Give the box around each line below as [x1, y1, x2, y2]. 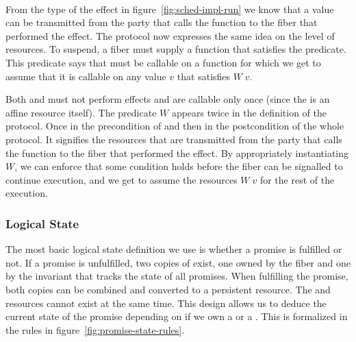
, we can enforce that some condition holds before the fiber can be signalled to [14, 159, 343, 173]
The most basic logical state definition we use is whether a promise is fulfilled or [5, 242, 342, 256]
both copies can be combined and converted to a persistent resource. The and [5, 282, 331, 296]
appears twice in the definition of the [171, 105, 327, 119]
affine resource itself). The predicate [5, 105, 157, 119]
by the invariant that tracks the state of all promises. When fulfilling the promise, [5, 269, 348, 283]
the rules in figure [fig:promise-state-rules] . [5, 322, 185, 337]
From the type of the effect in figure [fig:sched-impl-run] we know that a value [5, 1, 334, 16]
